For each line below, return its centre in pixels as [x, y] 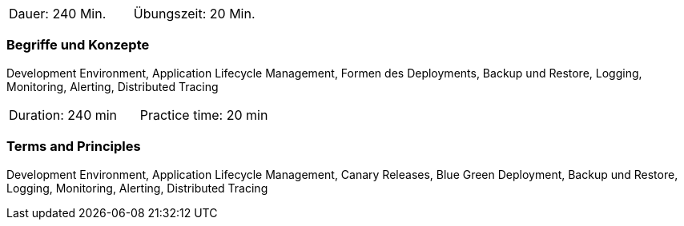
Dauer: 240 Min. [58, 14]
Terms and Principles [74, 147]
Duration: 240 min [63, 115]
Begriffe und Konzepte [78, 45]
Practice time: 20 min [204, 115]
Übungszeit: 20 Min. [194, 14]
